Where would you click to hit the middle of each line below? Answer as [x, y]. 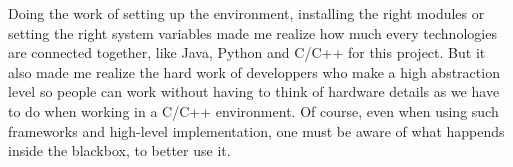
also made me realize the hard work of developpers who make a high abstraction [254, 71]
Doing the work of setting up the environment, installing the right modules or [246, 13]
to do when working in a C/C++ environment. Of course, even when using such [253, 110]
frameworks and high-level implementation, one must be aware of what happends [256, 130]
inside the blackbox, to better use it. [119, 150]
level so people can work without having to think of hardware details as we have [254, 91]
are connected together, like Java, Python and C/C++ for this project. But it [247, 52]
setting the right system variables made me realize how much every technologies [252, 32]
